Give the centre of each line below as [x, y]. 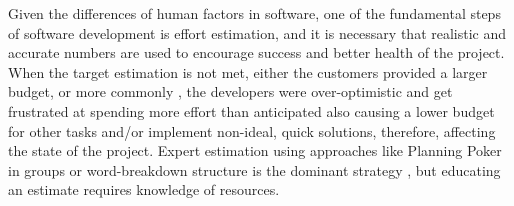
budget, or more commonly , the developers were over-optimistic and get [230, 91]
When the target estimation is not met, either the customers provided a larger [248, 71]
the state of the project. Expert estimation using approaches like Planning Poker [255, 150]
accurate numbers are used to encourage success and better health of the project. [256, 52]
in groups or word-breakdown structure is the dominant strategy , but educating [254, 169]
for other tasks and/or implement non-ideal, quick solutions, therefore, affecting [252, 130]
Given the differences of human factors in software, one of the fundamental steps [254, 13]
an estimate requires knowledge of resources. [144, 189]
